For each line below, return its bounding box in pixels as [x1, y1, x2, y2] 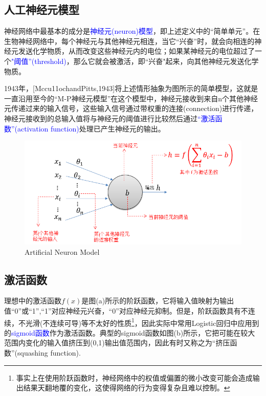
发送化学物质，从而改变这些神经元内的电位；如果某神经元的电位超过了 [18, 46, 255, 56]
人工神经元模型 [4, 2, 79, 17]
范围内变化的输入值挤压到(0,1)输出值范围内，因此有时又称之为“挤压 [4, 337, 230, 348]
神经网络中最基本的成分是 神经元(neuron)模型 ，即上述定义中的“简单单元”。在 [4, 26, 260, 36]
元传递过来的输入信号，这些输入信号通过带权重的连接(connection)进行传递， [4, 103, 258, 114]
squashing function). [17, 347, 81, 358]
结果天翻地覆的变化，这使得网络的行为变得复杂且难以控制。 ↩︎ [23, 382, 230, 393]
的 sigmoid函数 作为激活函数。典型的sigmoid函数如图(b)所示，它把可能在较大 [4, 327, 255, 338]
